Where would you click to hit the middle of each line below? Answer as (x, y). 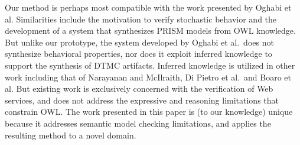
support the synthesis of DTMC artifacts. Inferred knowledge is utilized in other (150, 65)
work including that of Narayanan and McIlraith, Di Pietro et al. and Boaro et (148, 77)
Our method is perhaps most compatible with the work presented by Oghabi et (148, 7)
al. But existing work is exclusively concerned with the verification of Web (139, 88)
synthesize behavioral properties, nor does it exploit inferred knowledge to (138, 54)
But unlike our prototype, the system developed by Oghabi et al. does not (139, 42)
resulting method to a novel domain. (71, 135)
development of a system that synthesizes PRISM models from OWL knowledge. (150, 30)
